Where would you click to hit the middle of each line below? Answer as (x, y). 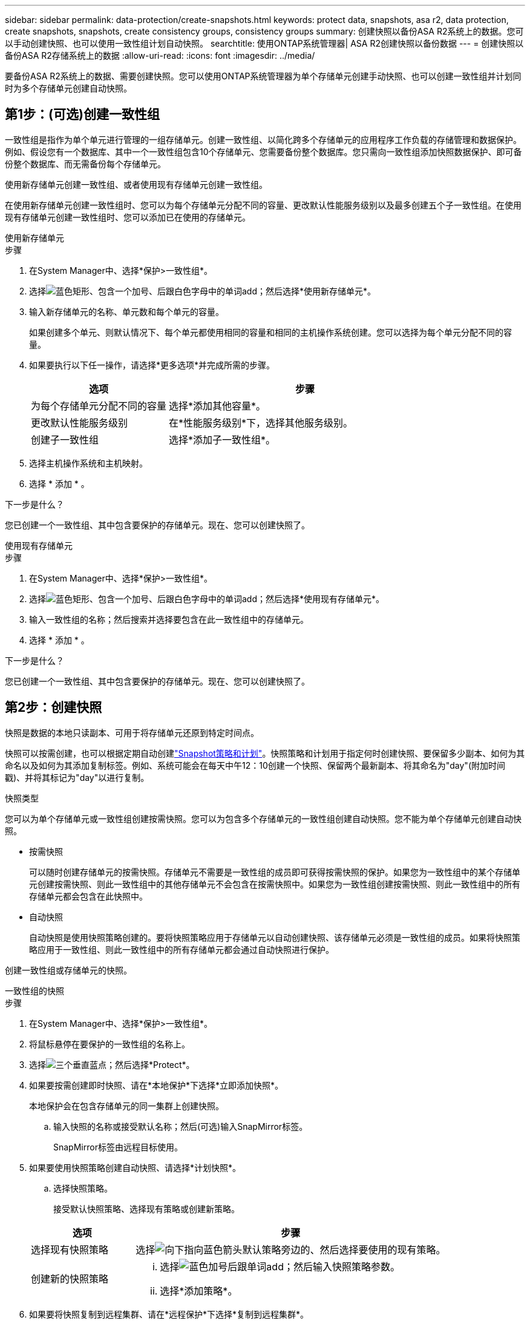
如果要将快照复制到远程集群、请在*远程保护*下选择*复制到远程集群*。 (169, 1314)
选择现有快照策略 (70, 1249)
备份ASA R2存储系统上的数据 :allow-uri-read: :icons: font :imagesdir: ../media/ (160, 55)
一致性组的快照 (34, 990)
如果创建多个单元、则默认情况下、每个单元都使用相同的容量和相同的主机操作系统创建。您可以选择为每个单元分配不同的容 (270, 332)
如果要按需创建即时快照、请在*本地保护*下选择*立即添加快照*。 (156, 1085)
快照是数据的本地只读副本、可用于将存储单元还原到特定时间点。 (132, 732)
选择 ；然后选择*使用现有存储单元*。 (207, 598)
